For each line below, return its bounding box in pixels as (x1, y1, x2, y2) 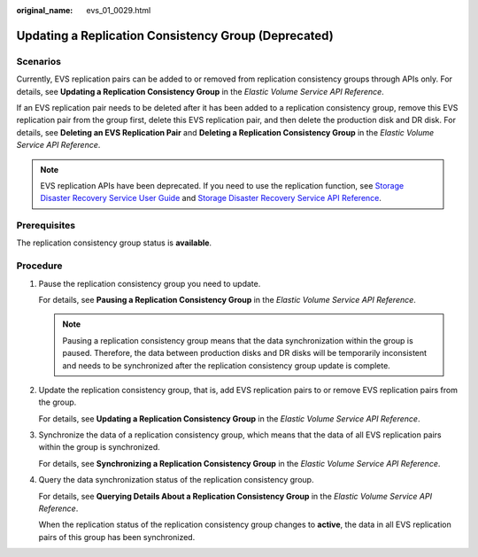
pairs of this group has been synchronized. (38, 531, 196, 542)
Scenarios (16, 55, 62, 67)
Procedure (16, 259, 63, 272)
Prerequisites (16, 220, 75, 232)
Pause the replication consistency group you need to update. (38, 278, 261, 289)
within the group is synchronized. (38, 442, 160, 453)
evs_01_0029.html (86, 5, 151, 15)
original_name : (16, 5, 73, 15)
